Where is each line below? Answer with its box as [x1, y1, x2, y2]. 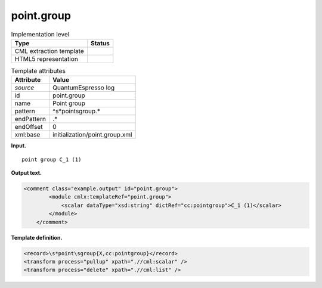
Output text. [11, 169, 42, 176]
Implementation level [11, 30, 70, 38]
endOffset [14, 123, 43, 131]
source [14, 83, 35, 92]
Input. [11, 142, 26, 149]
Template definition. [11, 234, 63, 241]
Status [90, 39, 110, 47]
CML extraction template [14, 47, 84, 55]
